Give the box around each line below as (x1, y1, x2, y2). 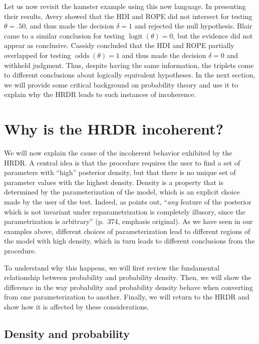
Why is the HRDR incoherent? (4, 118, 223, 139)
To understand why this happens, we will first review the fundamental (4, 262, 219, 272)
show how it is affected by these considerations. (4, 301, 149, 311)
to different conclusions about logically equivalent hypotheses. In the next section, (4, 69, 255, 80)
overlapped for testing (4, 49, 71, 60)
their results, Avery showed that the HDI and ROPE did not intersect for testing (4, 10, 252, 21)
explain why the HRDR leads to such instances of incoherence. (4, 89, 196, 99)
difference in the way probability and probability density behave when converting (4, 281, 253, 292)
